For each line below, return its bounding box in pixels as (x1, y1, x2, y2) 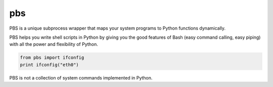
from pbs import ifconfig (20, 55, 84, 60)
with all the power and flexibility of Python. (9, 41, 99, 47)
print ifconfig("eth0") (20, 62, 79, 67)
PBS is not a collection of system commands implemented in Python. (9, 74, 153, 80)
